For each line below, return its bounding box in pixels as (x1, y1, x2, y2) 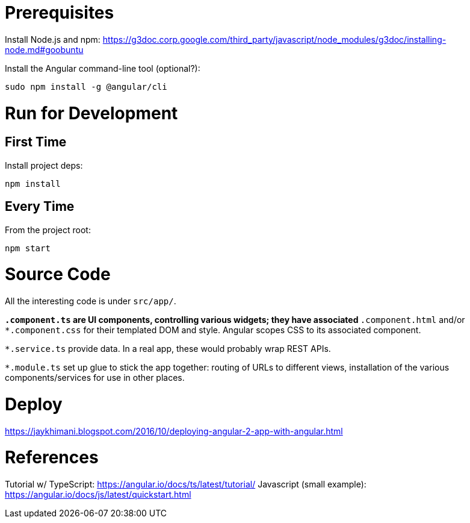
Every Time (5, 199, 75, 215)
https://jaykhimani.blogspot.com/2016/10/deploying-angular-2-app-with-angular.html (5, 425, 343, 436)
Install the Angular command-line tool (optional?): (5, 63, 200, 74)
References (5, 447, 99, 468)
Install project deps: (5, 160, 83, 171)
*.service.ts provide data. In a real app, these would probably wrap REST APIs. (5, 343, 331, 354)
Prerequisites (5, 2, 114, 23)
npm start (5, 243, 51, 253)
